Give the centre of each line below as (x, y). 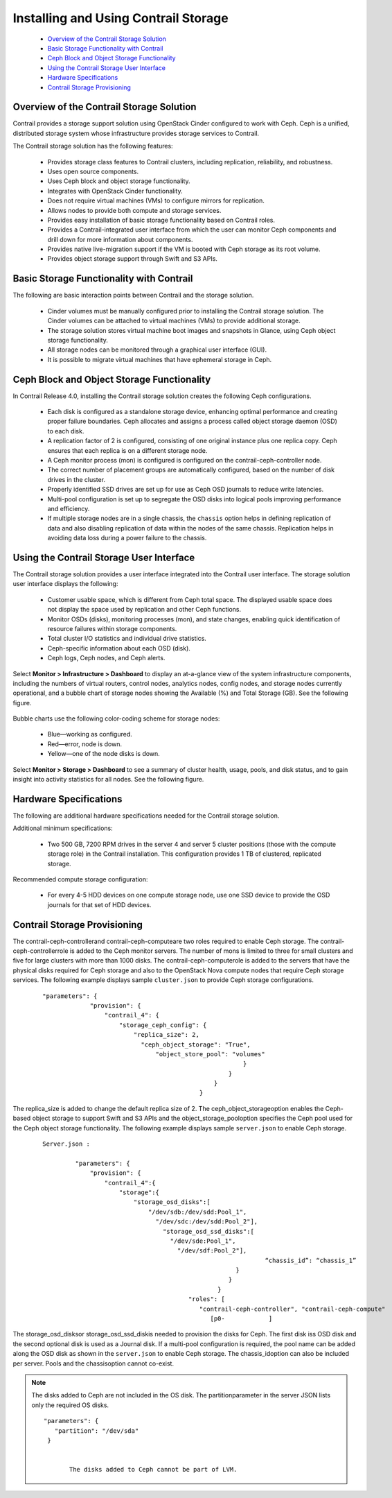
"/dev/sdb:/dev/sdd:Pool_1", (197, 1212)
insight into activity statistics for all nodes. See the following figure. (108, 780)
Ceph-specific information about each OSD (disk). (119, 648)
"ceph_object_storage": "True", (196, 1044)
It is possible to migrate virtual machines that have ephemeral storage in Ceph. (160, 359)
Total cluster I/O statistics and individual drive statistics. (127, 639)
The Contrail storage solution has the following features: (93, 146)
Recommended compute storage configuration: (80, 879)
